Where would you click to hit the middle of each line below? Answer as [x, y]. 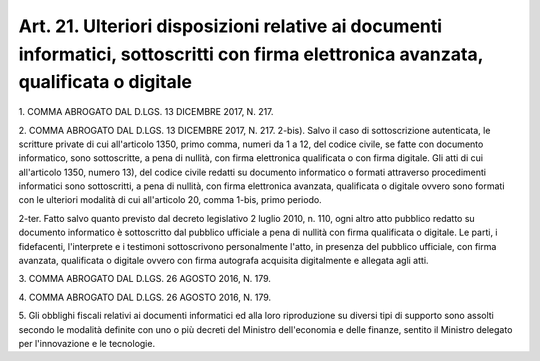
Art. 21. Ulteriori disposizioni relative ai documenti [230, 26]
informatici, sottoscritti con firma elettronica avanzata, [251, 54]
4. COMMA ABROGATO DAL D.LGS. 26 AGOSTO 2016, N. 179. [145, 297]
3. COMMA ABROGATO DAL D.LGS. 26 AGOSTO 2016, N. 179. [145, 279]
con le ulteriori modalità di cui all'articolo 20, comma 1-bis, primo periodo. [170, 200]
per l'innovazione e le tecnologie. [86, 343]
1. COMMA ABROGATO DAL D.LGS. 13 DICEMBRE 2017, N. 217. [146, 112]
